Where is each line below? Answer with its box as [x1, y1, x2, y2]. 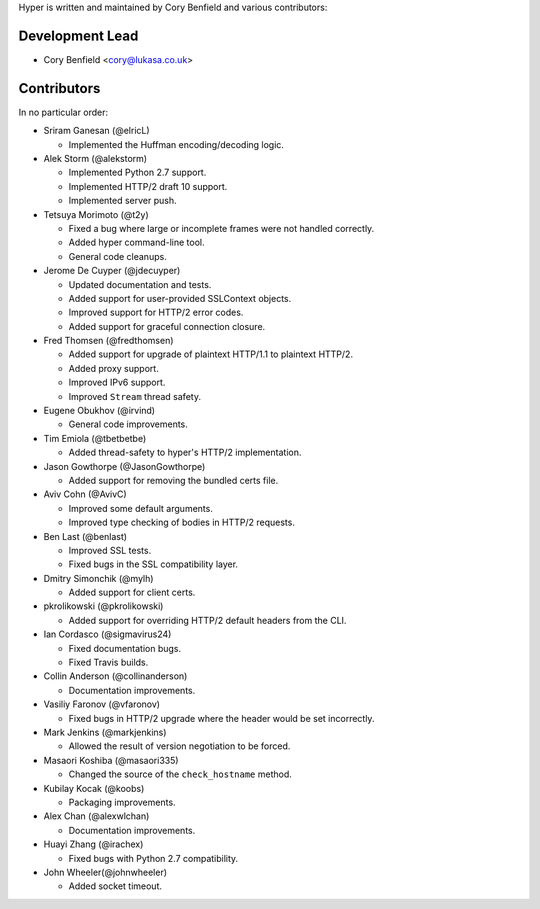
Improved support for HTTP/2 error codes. [68, 306, 244, 319]
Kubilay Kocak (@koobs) [43, 782, 145, 794]
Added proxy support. [68, 362, 159, 374]
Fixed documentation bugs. [68, 642, 182, 654]
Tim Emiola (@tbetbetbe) [43, 432, 147, 444]
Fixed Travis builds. [68, 656, 149, 669]
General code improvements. [68, 418, 189, 430]
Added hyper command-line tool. [68, 236, 205, 249]
